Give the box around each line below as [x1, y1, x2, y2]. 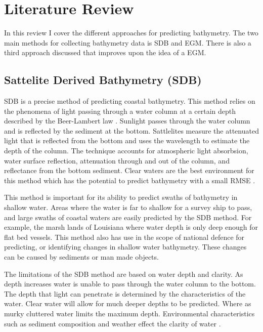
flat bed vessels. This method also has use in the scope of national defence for [4, 231, 245, 242]
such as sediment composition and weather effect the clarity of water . [4, 318, 221, 328]
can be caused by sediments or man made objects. [4, 252, 159, 262]
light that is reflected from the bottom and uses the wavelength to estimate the [4, 135, 250, 146]
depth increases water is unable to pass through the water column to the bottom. [4, 278, 256, 289]
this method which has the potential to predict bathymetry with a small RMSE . [4, 175, 255, 185]
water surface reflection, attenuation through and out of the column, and [4, 155, 230, 165]
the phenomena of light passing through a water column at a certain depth [4, 105, 236, 116]
